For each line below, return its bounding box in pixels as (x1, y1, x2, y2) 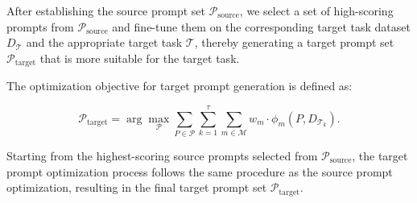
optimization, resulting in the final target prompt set (6, 179, 267, 196)
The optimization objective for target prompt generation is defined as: (6, 77, 353, 94)
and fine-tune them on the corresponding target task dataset (112, 18, 411, 35)
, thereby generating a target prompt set (194, 34, 394, 51)
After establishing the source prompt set (6, 2, 205, 19)
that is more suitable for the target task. (39, 49, 240, 66)
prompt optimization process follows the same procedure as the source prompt (6, 163, 393, 180)
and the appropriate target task (26, 34, 183, 51)
